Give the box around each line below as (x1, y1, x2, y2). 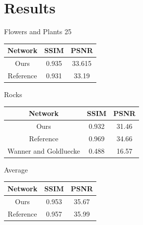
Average (4, 164, 28, 174)
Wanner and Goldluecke (7, 145, 80, 156)
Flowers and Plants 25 (4, 26, 71, 37)
